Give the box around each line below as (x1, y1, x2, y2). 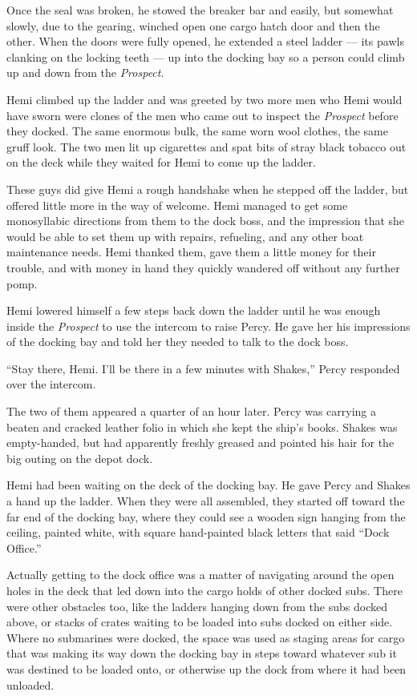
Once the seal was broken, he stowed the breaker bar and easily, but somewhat (6, 2, 394, 18)
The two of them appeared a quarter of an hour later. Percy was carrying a (6, 403, 377, 420)
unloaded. (6, 676, 55, 693)
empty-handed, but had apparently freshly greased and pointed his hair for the (6, 434, 395, 451)
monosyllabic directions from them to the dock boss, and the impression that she (6, 212, 405, 229)
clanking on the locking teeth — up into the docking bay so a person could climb (6, 48, 405, 65)
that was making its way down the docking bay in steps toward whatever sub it (6, 645, 397, 662)
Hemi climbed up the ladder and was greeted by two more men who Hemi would (6, 91, 403, 107)
